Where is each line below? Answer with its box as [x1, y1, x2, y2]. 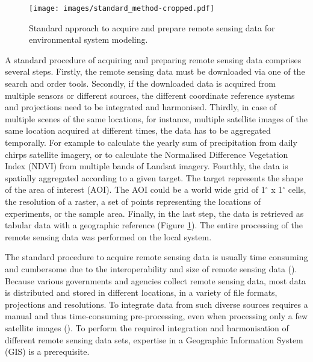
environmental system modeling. [29, 33, 148, 46]
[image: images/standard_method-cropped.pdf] [29, 4, 214, 13]
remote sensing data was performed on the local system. [5, 230, 212, 243]
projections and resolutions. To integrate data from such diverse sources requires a [5, 298, 308, 310]
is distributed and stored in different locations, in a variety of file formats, [5, 286, 277, 299]
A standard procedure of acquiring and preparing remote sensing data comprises [5, 53, 302, 66]
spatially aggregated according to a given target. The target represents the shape [5, 171, 303, 184]
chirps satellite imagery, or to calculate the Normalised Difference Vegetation [5, 148, 288, 160]
